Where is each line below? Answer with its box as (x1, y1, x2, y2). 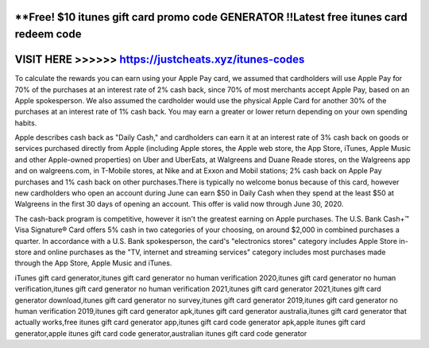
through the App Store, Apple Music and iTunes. (14, 258, 172, 268)
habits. (14, 118, 37, 127)
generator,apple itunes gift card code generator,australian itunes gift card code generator (14, 328, 307, 338)
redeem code (14, 28, 82, 41)
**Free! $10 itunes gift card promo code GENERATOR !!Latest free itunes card (14, 10, 408, 24)
